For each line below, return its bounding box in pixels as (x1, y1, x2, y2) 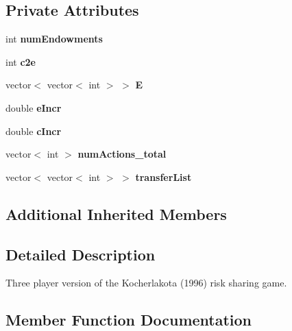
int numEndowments (5, 32, 103, 46)
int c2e (5, 54, 36, 69)
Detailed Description (5, 243, 156, 265)
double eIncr (5, 100, 62, 114)
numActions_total (77, 147, 167, 161)
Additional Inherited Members (5, 203, 227, 224)
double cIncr (5, 123, 62, 138)
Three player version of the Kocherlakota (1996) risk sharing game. (5, 275, 287, 290)
